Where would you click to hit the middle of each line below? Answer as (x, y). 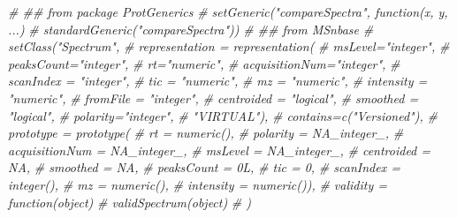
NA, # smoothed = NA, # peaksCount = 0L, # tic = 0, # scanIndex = (204, 167)
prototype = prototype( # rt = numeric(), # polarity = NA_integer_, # (206, 133)
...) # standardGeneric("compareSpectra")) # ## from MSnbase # (191, 29)
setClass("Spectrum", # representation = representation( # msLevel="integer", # (229, 46)
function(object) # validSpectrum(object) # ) (130, 202)
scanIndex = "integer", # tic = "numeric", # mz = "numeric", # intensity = (218, 81)
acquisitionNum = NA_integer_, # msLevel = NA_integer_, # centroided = (220, 150)
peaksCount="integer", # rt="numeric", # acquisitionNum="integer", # (204, 63)
